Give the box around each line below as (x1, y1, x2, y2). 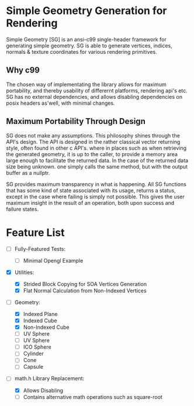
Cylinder (23, 350, 44, 357)
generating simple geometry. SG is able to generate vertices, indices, (6, 42, 172, 49)
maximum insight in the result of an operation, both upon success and (6, 199, 175, 206)
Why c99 (6, 66, 40, 75)
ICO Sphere (23, 343, 51, 350)
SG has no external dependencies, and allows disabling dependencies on (6, 93, 183, 100)
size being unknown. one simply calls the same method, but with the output (6, 163, 188, 170)
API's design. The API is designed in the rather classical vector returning (6, 138, 181, 145)
